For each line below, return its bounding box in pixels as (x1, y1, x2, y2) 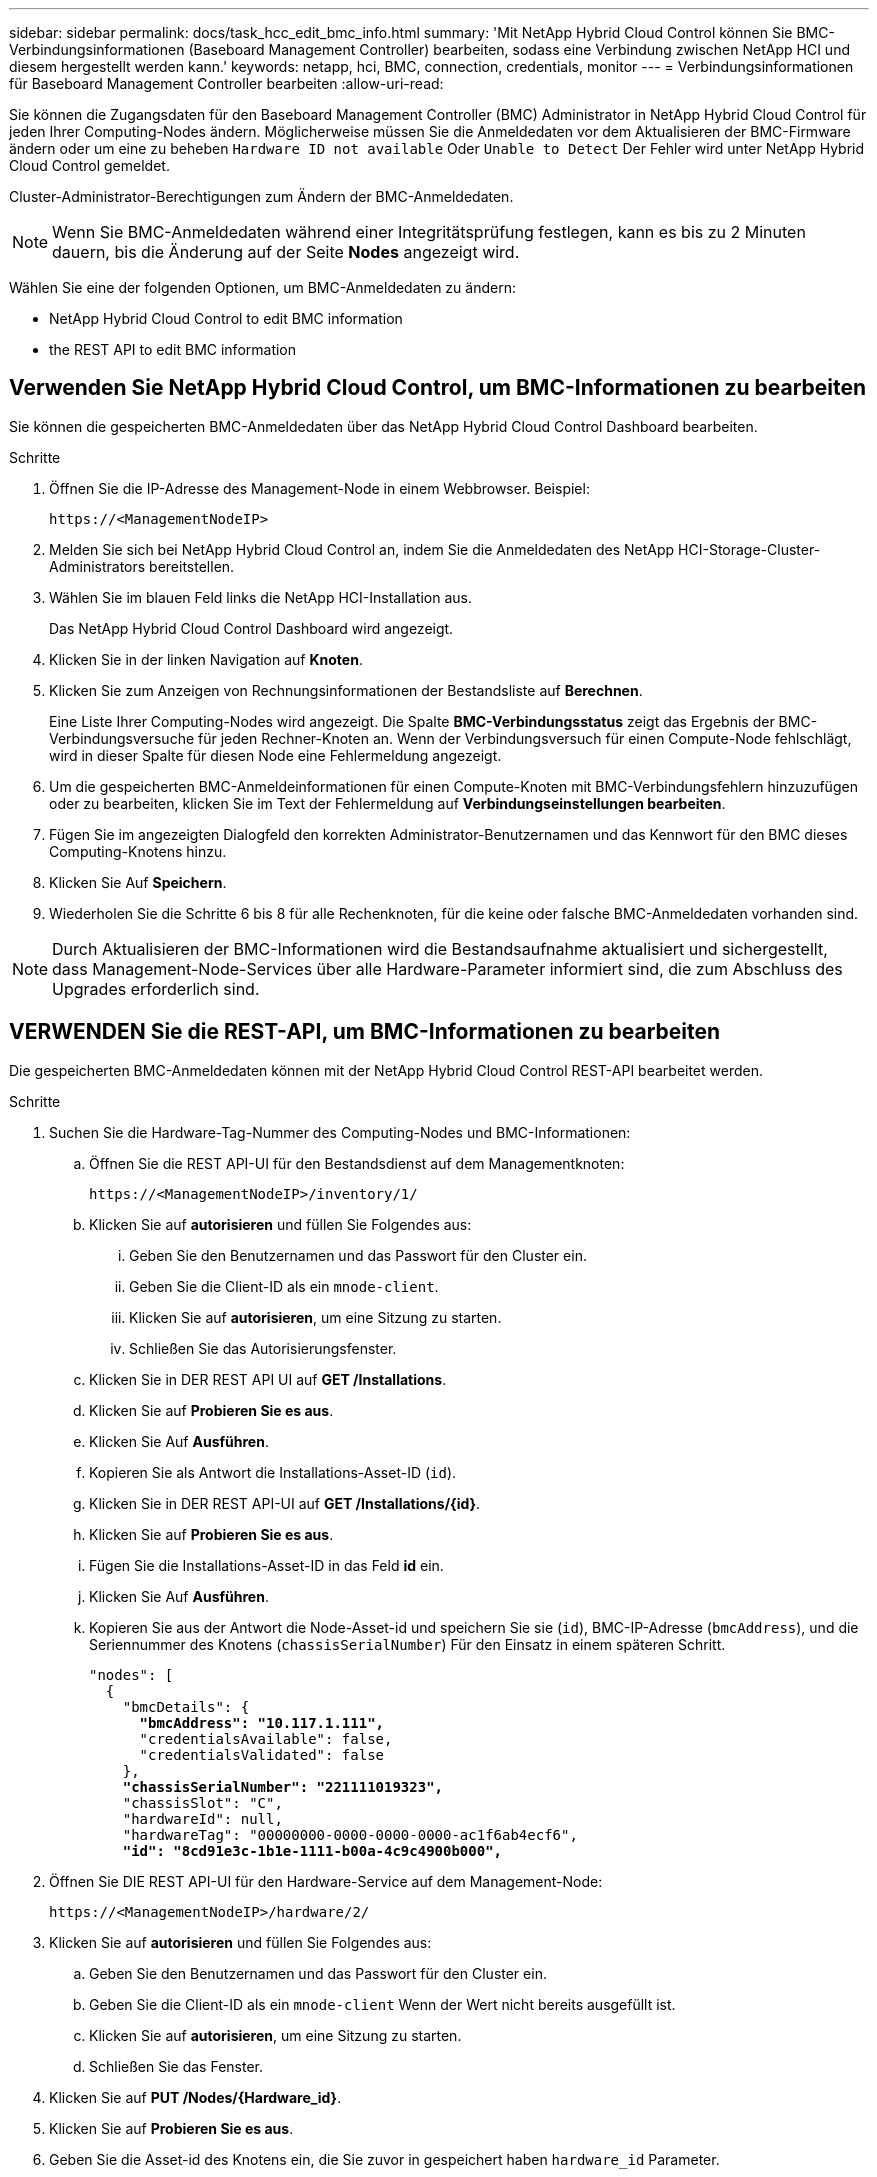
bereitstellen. (149, 557, 235, 575)
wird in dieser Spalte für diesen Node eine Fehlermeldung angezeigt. (49, 746, 502, 764)
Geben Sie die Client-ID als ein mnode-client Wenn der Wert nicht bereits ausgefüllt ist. (89, 1995, 676, 2013)
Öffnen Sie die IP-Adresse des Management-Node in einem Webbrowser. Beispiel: (49, 479, 590, 497)
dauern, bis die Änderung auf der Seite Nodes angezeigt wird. (52, 242, 520, 262)
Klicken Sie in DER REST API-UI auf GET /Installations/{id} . (89, 1494, 481, 1512)
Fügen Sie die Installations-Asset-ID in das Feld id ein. (89, 1556, 444, 1574)
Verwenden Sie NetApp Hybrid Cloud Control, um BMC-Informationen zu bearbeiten (9, 375, 867, 401)
